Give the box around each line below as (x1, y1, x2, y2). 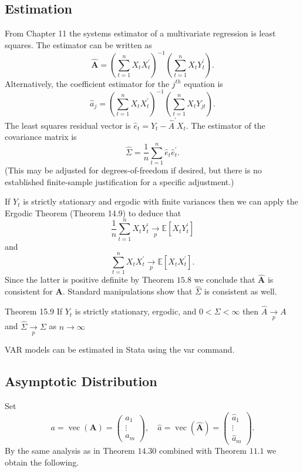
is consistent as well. (204, 285, 277, 297)
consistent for (5, 285, 53, 297)
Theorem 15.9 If (5, 305, 63, 317)
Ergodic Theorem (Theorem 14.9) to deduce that (5, 206, 181, 219)
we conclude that (194, 273, 255, 286)
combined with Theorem (159, 444, 247, 456)
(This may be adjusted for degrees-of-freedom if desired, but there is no (5, 164, 262, 176)
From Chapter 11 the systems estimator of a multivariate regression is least (5, 27, 276, 39)
